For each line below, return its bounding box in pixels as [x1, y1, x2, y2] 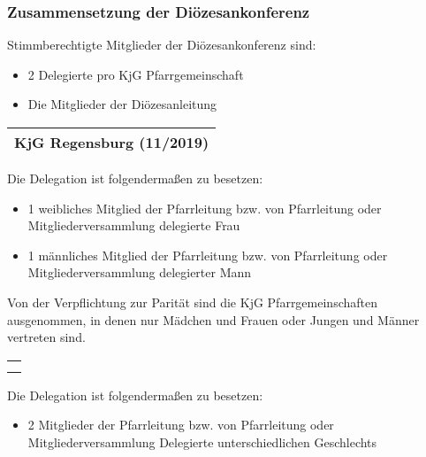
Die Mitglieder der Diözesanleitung [27, 95, 217, 113]
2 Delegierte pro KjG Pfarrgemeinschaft [27, 65, 244, 83]
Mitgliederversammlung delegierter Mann [27, 263, 252, 282]
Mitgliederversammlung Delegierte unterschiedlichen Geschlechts [27, 432, 377, 451]
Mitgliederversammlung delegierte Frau [27, 216, 240, 235]
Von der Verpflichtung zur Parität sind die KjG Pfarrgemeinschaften [7, 292, 377, 311]
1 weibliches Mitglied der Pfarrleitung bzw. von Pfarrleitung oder [27, 198, 382, 217]
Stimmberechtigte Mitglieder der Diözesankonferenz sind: [7, 35, 316, 54]
